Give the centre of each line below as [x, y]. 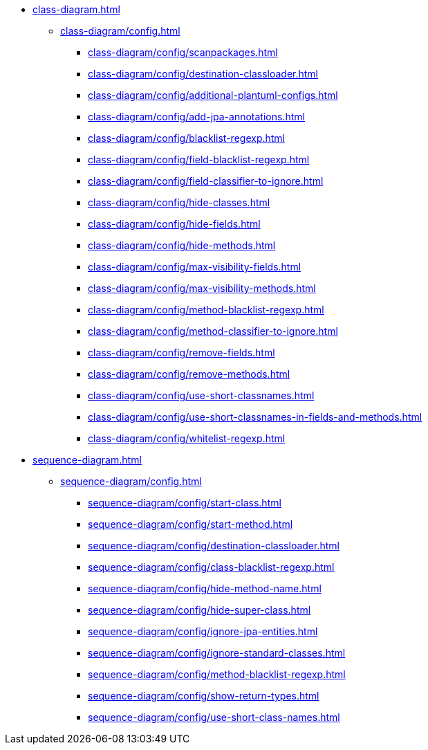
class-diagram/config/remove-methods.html [189, 374]
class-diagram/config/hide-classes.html [179, 202]
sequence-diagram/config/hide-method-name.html [205, 588]
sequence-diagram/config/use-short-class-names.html [214, 717]
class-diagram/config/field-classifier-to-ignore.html [206, 181]
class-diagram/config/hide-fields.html [174, 224]
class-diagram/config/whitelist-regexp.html [187, 438]
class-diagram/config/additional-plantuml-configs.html [213, 95]
